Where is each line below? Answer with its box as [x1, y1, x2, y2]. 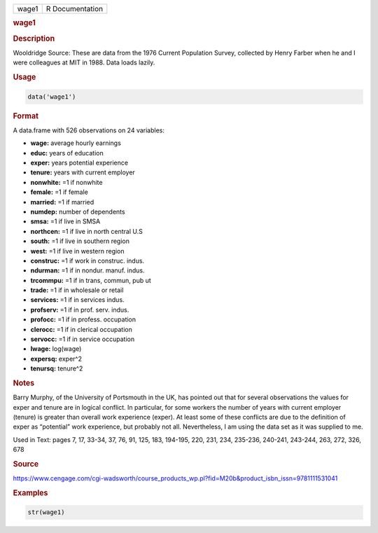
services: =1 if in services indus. [30, 296, 125, 304]
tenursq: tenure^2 [30, 364, 83, 373]
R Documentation [45, 4, 104, 13]
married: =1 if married [30, 198, 94, 206]
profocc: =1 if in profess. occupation [30, 315, 136, 324]
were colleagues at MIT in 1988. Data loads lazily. [13, 58, 155, 67]
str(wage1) [27, 508, 65, 516]
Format [13, 111, 38, 120]
